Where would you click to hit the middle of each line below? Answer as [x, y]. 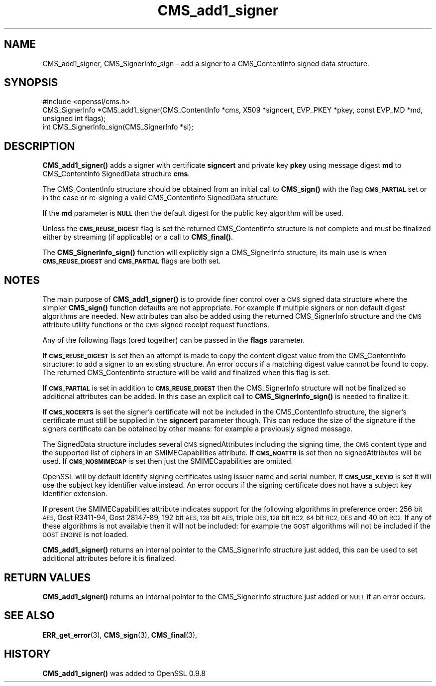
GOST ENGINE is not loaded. [85, 535]
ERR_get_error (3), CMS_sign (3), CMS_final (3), [120, 635]
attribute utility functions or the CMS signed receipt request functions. [156, 325]
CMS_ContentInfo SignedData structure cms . [116, 174]
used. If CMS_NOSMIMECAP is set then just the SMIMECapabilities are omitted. [168, 461]
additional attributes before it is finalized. [109, 558]
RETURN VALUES [48, 577]
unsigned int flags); [74, 119]
